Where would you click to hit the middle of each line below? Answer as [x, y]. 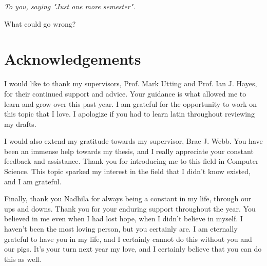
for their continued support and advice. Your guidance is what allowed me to [125, 93]
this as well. [23, 259]
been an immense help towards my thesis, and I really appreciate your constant [129, 151]
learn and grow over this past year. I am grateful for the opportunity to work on [131, 103]
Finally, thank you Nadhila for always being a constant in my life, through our [128, 198]
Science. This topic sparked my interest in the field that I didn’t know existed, [127, 171]
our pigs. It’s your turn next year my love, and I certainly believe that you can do [133, 249]
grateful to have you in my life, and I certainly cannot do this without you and [128, 239]
